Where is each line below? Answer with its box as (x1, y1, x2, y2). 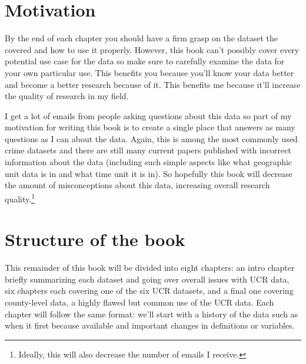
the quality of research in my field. (5, 90, 129, 102)
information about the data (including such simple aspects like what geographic (5, 156, 292, 168)
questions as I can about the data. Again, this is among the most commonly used (5, 132, 298, 145)
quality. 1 (5, 191, 35, 205)
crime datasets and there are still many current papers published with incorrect (5, 144, 291, 156)
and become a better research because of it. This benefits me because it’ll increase (5, 78, 301, 90)
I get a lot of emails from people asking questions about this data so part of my (5, 109, 292, 122)
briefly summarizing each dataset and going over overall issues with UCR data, (5, 273, 290, 285)
